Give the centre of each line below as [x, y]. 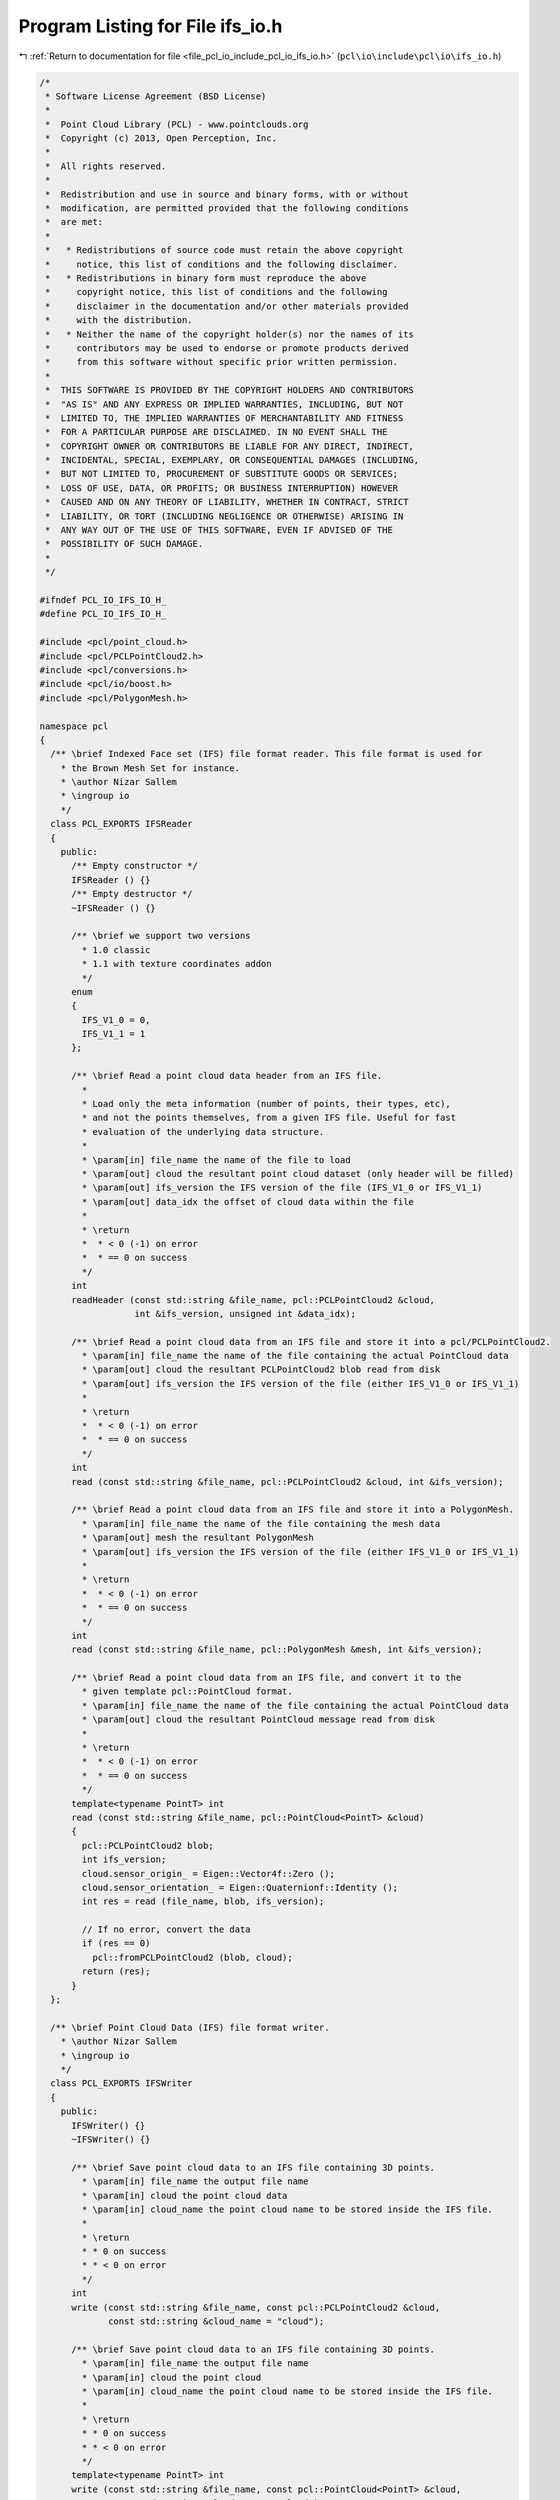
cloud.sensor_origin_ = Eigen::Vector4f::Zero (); [208, 1873]
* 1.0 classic [116, 949]
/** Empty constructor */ [135, 866]
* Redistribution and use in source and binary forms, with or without [227, 194]
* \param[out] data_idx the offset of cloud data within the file [248, 1201]
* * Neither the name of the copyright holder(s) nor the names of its [230, 334]
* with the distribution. [119, 320]
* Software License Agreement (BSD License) [156, 96]
